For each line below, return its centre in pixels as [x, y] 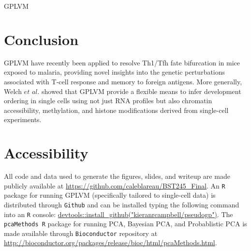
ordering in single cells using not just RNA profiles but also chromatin [108, 101]
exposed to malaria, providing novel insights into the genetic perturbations [115, 72]
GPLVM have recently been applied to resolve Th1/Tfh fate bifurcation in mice [122, 62]
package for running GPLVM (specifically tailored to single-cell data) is [110, 195]
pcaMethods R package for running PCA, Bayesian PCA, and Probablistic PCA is [125, 224]
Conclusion [41, 39]
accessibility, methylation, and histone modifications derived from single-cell [116, 110]
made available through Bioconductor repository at [81, 233]
